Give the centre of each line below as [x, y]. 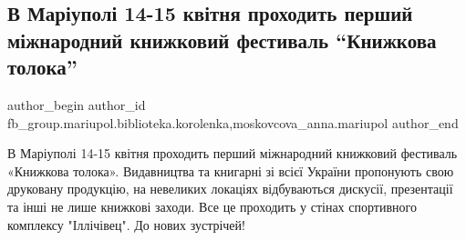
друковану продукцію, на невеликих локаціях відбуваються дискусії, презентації [230, 189]
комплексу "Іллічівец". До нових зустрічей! [126, 224]
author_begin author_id [77, 104]
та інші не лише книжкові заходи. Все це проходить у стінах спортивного [212, 206]
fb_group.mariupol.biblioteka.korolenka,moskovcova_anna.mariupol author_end [233, 122]
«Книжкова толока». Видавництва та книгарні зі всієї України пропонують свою [231, 170]
